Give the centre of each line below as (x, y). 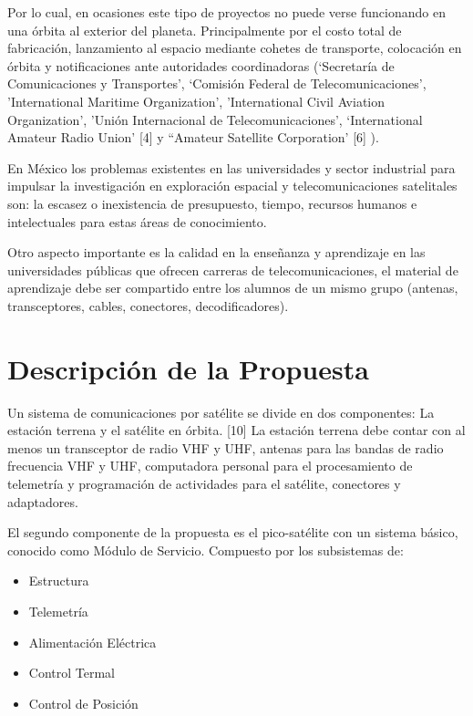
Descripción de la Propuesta (188, 368)
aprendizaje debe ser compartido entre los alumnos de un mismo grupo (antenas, (233, 288)
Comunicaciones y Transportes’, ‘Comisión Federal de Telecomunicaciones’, (217, 83)
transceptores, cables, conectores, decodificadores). (148, 305)
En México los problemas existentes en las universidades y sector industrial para (231, 167)
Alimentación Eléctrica (93, 642)
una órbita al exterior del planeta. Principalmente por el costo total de (205, 30)
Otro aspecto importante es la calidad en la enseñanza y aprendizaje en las (216, 252)
